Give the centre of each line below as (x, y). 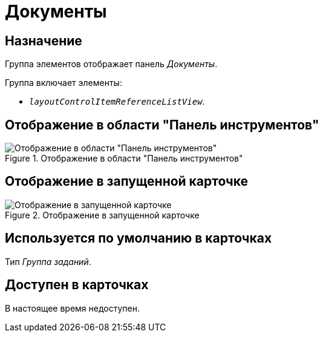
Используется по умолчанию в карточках (139, 238)
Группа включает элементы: (64, 83)
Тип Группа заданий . (48, 261)
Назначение (44, 41)
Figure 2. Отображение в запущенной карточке (102, 215)
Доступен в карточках (77, 285)
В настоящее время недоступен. (72, 308)
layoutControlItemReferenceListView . (117, 102)
